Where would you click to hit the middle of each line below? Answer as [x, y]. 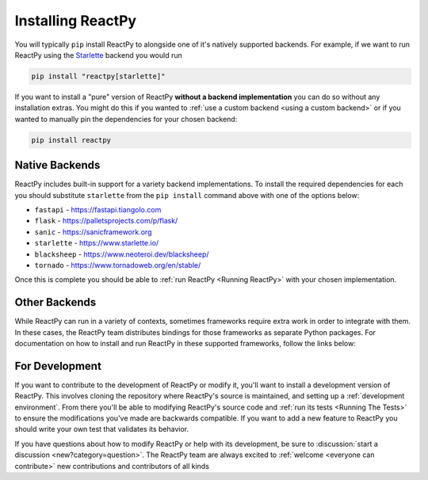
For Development [58, 366]
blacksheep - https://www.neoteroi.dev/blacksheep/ [122, 254]
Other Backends [55, 302]
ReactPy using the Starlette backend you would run [98, 55]
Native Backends [57, 165]
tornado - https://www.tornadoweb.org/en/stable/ [118, 265]
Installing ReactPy [76, 21]
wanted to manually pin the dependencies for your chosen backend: [126, 119]
